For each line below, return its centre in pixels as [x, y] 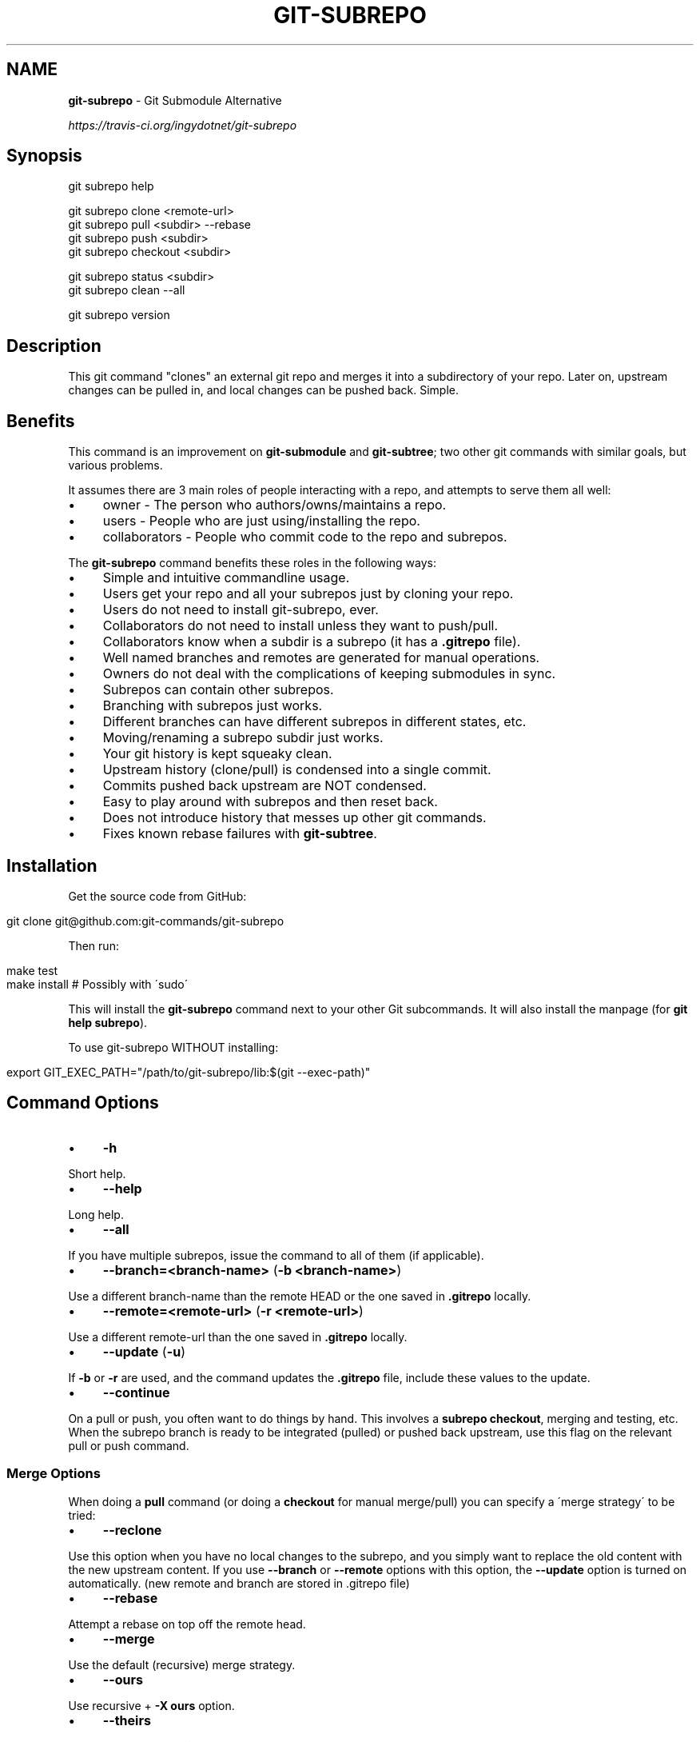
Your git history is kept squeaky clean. [217, 754]
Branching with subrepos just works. [213, 706]
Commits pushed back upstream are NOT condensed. [264, 786]
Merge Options [54, 1474]
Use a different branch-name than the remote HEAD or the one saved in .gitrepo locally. [300, 1296]
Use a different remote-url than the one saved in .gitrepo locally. [238, 1336]
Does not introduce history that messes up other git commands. [294, 818]
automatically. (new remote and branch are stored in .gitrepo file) [239, 1583]
